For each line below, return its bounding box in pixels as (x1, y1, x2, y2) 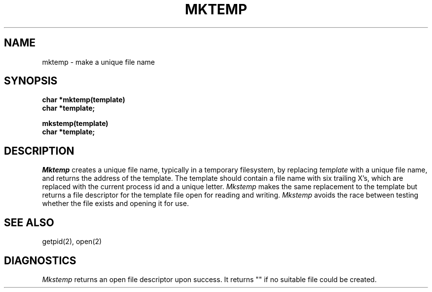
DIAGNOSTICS (4, 254, 76, 267)
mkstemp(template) (42, 119, 108, 128)
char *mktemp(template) (42, 95, 125, 104)
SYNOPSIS (4, 75, 58, 87)
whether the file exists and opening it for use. (42, 199, 189, 208)
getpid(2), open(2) (42, 237, 102, 246)
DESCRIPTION (4, 144, 74, 157)
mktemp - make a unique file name (42, 57, 155, 66)
